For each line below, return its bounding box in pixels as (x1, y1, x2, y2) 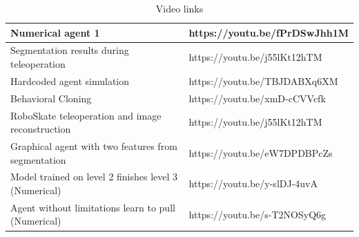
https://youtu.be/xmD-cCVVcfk (188, 91, 326, 105)
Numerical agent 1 (10, 25, 100, 39)
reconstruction (10, 122, 71, 136)
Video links (155, 1, 204, 15)
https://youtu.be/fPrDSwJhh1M (188, 25, 349, 39)
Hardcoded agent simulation (10, 73, 130, 88)
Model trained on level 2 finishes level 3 (10, 169, 178, 184)
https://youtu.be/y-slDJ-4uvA (188, 176, 318, 191)
